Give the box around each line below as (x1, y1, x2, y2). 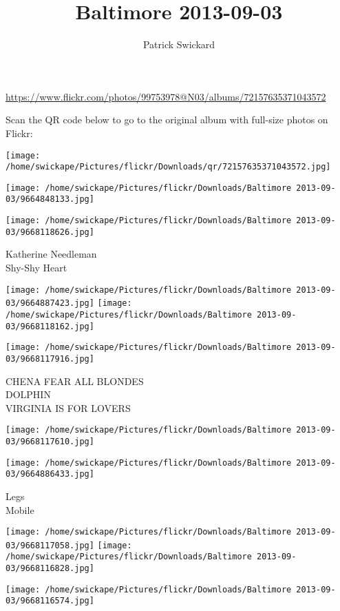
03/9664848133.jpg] (6, 194, 94, 205)
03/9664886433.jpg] (6, 469, 94, 479)
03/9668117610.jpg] (6, 437, 94, 446)
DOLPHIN (6, 387, 51, 402)
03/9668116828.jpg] (6, 563, 94, 574)
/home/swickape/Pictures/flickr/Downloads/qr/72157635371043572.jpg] (6, 162, 331, 172)
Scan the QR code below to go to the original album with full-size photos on (6, 112, 328, 127)
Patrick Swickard (142, 37, 215, 52)
